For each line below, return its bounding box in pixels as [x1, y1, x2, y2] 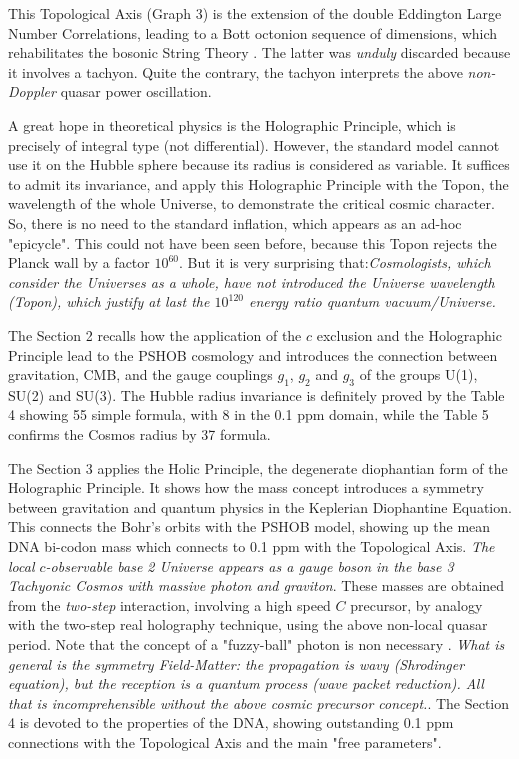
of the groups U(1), [359, 364, 478, 385]
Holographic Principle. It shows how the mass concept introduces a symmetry [8, 477, 484, 498]
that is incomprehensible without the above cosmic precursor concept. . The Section [8, 692, 510, 713]
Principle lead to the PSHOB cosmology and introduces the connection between [8, 344, 498, 365]
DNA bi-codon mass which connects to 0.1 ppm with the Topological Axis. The [8, 536, 495, 557]
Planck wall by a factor [8, 252, 150, 273]
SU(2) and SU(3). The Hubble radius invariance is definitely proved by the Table [8, 384, 505, 405]
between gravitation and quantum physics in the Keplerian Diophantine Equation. [8, 496, 512, 517]
